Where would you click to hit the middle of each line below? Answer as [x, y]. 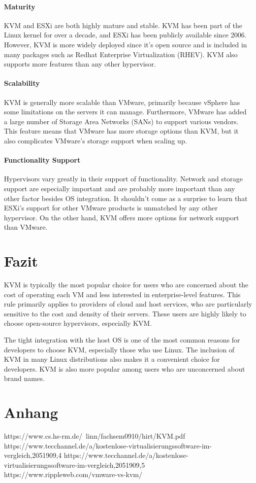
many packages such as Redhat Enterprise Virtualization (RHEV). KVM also [121, 54]
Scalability [22, 83]
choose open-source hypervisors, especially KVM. [78, 323]
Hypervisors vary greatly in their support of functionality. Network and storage [123, 179]
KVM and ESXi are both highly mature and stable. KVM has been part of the [123, 25]
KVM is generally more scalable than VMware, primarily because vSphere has [122, 102]
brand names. [24, 378]
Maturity [20, 6]
